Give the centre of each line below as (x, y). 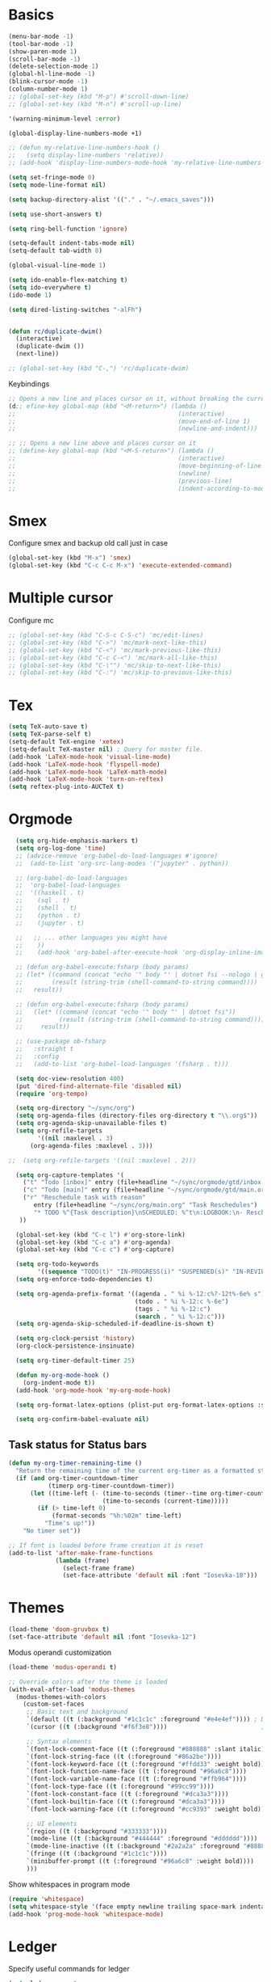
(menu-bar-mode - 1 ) (41, 36)
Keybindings (29, 384)
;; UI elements (52, 1824)
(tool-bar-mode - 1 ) (41, 44)
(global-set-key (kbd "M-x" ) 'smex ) (70, 558)
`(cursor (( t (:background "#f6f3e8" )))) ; (146, 1727)
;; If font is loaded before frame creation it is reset (106, 1546)
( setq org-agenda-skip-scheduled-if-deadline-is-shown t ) (115, 1324)
